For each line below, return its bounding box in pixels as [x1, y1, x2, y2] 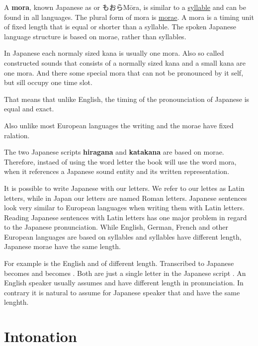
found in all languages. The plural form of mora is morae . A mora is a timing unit [4, 11, 254, 22]
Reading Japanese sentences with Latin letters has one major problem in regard [4, 212, 247, 222]
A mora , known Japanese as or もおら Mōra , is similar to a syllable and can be [4, 2, 246, 12]
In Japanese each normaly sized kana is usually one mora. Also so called [4, 48, 224, 58]
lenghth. [4, 297, 29, 307]
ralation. [4, 130, 30, 140]
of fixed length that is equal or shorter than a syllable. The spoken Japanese [4, 21, 236, 32]
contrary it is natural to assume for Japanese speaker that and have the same [4, 287, 240, 297]
